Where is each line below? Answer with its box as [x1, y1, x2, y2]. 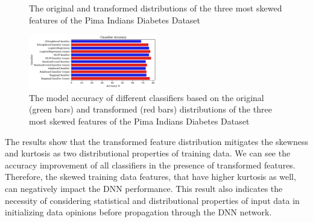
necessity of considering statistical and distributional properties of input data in [5, 194, 300, 206]
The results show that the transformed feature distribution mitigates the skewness [5, 135, 308, 147]
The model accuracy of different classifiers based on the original [29, 91, 264, 103]
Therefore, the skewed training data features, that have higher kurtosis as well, [5, 170, 296, 183]
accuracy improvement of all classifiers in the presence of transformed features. [5, 158, 296, 171]
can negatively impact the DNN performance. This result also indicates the [5, 182, 283, 195]
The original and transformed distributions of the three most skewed [29, 2, 282, 14]
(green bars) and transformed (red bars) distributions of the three [29, 103, 272, 116]
